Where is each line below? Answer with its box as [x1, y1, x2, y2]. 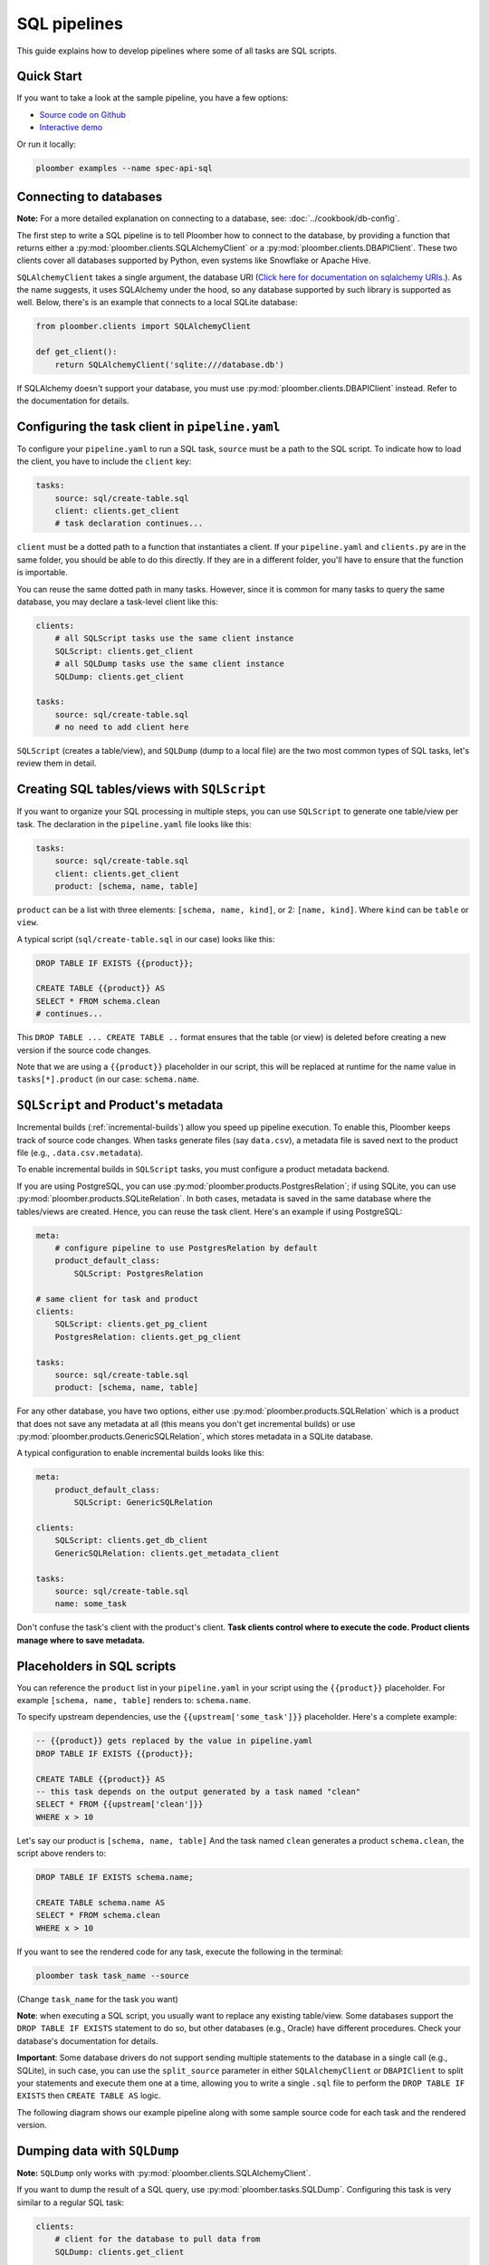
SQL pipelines [16, 14, 124, 34]
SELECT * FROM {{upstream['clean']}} [35, 1799, 204, 1809]
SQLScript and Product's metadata [16, 1097, 224, 1113]
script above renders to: [16, 1848, 107, 1859]
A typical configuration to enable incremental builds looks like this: [16, 1448, 264, 1459]
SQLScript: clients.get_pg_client [54, 1319, 208, 1329]
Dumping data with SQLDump [16, 2143, 179, 2158]
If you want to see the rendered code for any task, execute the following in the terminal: [16, 1946, 343, 1957]
